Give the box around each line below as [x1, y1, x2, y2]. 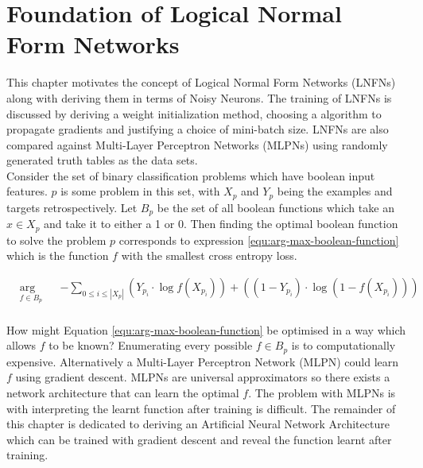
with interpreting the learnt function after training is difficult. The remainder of [6, 400, 396, 416]
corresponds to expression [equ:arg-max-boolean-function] [118, 231, 399, 248]
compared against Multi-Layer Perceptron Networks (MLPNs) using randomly [6, 136, 388, 153]
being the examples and [277, 183, 393, 199]
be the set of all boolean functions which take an [157, 199, 394, 215]
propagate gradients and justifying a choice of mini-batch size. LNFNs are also [6, 121, 389, 137]
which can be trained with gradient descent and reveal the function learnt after [6, 431, 392, 447]
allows [6, 337, 37, 354]
